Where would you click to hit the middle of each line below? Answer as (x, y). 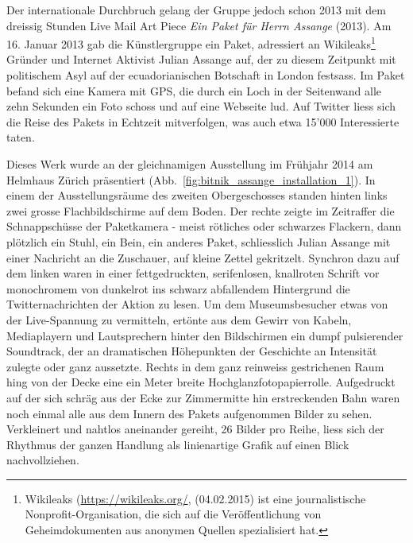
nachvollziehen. (43, 460)
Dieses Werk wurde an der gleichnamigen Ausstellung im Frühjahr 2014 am (190, 164)
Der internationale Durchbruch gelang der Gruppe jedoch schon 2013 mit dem (196, 10)
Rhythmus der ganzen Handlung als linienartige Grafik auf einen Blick (178, 444)
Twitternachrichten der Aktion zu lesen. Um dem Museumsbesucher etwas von (197, 304)
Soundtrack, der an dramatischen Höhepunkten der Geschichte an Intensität (192, 351)
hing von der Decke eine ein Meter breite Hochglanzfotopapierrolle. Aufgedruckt (201, 382)
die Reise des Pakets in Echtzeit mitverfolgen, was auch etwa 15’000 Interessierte (203, 121)
